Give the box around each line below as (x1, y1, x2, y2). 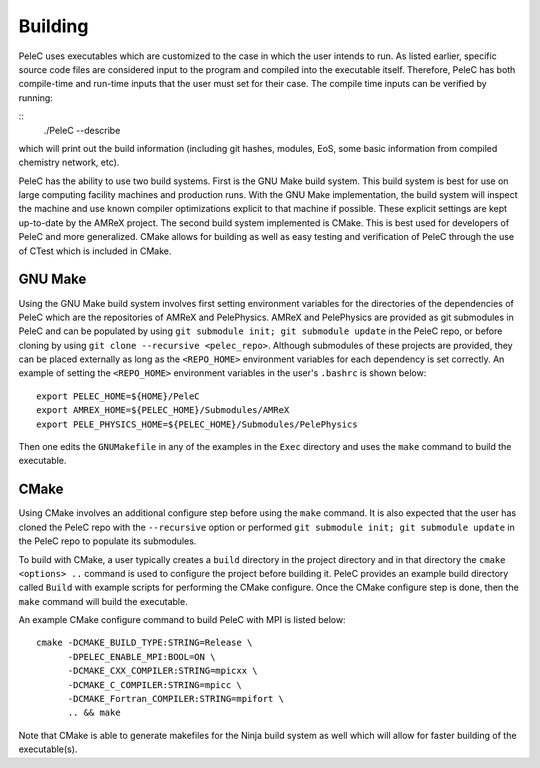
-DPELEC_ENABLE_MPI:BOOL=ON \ (67, 651, 216, 662)
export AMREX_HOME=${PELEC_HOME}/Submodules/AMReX (36, 405, 290, 416)
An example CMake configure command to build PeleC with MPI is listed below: (18, 614, 346, 626)
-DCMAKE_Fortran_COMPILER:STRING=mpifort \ (67, 693, 285, 705)
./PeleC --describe (43, 124, 121, 136)
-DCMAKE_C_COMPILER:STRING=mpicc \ (67, 679, 242, 690)
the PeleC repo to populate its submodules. (18, 535, 197, 547)
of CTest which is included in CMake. (18, 245, 172, 257)
